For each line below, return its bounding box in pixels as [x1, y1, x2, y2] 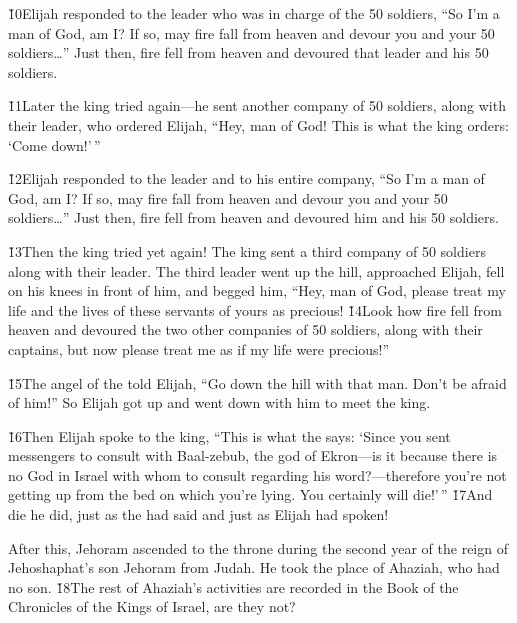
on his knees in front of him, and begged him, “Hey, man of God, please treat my [8, 280, 506, 301]
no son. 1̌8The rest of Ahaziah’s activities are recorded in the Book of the [8, 576, 459, 597]
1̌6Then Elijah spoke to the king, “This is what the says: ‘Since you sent [8, 425, 451, 446]
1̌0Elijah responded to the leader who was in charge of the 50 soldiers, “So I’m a [8, 3, 500, 23]
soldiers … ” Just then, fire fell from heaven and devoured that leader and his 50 [8, 42, 489, 63]
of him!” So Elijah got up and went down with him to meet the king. [8, 392, 431, 413]
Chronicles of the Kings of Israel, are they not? [8, 596, 296, 617]
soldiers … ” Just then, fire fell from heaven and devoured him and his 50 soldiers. [8, 207, 499, 228]
